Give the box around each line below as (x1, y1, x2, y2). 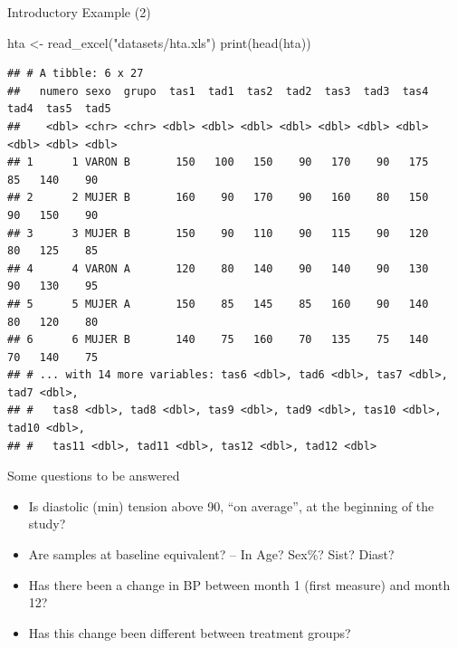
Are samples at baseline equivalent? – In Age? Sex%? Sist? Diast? (28, 545, 395, 564)
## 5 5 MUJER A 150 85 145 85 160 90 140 (7, 297, 429, 310)
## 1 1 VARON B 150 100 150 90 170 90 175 (7, 156, 429, 169)
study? (28, 514, 66, 533)
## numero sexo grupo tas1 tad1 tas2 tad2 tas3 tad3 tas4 (7, 84, 429, 98)
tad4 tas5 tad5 (7, 102, 111, 116)
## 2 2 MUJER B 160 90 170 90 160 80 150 (7, 191, 429, 205)
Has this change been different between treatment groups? (28, 623, 351, 642)
